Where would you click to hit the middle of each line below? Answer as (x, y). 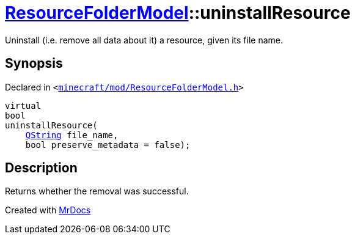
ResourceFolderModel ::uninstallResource (178, 13)
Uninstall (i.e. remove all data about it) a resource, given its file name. (144, 40)
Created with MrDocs (48, 210)
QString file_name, (72, 135)
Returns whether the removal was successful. (97, 191)
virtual (23, 105)
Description (41, 168)
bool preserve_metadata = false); (108, 145)
